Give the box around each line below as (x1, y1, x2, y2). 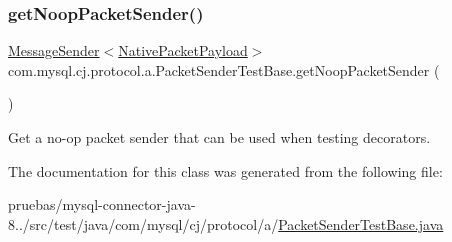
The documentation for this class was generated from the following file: (8, 160, 443, 181)
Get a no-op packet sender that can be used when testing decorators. (8, 127, 431, 147)
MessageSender (8, 40, 100, 61)
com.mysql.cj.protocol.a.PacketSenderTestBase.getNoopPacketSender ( (8, 59, 440, 80)
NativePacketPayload (118, 40, 248, 61)
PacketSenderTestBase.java (278, 213, 444, 234)
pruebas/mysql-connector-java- (8, 194, 196, 215)
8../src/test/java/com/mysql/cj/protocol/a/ (8, 213, 279, 234)
